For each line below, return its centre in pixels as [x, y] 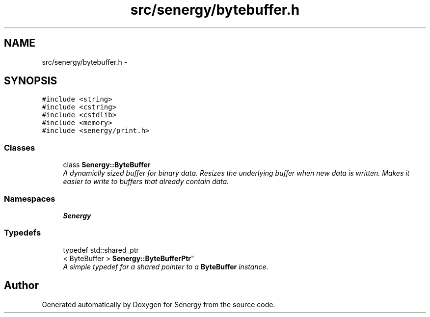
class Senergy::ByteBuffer [107, 165]
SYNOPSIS [31, 81]
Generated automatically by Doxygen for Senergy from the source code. [159, 304]
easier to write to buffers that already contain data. [146, 182]
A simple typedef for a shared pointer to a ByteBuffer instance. [166, 266]
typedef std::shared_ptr [101, 250]
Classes [20, 147]
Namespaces [30, 198]
